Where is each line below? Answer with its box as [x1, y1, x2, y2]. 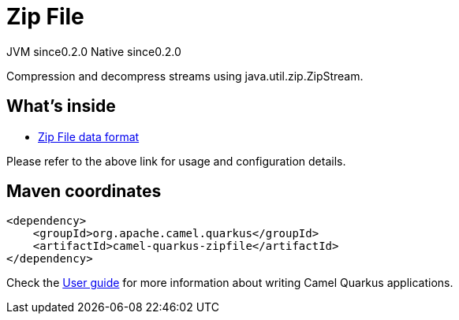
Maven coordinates [6, 181, 162, 202]
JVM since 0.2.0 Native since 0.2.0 [6, 44, 181, 58]
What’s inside [6, 96, 116, 117]
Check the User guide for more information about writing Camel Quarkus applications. [6, 276, 453, 290]
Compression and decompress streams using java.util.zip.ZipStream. [6, 69, 364, 83]
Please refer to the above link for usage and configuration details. [6, 154, 346, 168]
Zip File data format [38, 129, 140, 143]
